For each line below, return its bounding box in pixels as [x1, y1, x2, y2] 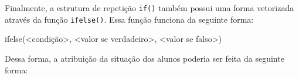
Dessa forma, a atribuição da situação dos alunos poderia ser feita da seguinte [5, 52, 284, 64]
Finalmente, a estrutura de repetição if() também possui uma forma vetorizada [5, 2, 294, 13]
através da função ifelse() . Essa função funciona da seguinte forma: [5, 13, 254, 25]
